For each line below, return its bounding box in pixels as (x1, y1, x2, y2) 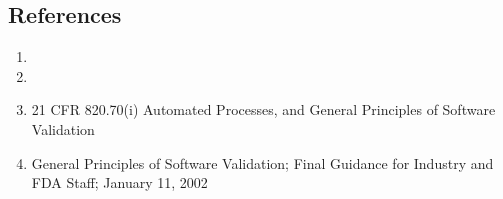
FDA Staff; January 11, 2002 (31, 172, 208, 193)
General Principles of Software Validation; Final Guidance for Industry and (31, 152, 494, 173)
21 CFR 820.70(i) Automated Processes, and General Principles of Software (31, 99, 496, 120)
